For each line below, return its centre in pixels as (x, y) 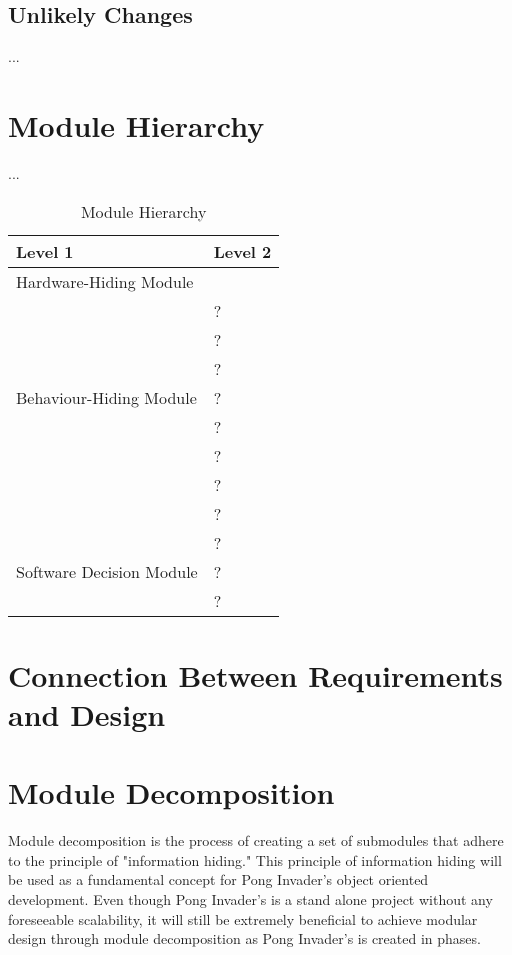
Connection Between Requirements (255, 674)
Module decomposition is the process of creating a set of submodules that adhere (256, 840)
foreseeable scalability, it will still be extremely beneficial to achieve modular (243, 918)
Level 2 (242, 251)
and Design (87, 713)
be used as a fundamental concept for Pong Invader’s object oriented (218, 879)
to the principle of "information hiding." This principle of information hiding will (255, 859)
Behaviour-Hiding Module (106, 397)
